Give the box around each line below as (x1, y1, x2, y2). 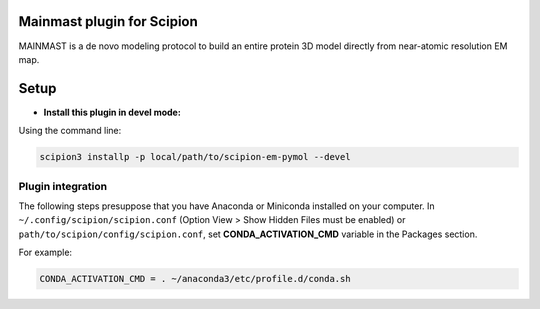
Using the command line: (18, 125, 122, 137)
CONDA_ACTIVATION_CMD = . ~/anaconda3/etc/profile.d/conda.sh (39, 273, 351, 285)
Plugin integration (18, 179, 108, 193)
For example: (18, 246, 73, 259)
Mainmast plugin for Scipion (18, 13, 199, 30)
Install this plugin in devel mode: (43, 106, 182, 118)
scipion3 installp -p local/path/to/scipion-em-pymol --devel (39, 151, 351, 163)
